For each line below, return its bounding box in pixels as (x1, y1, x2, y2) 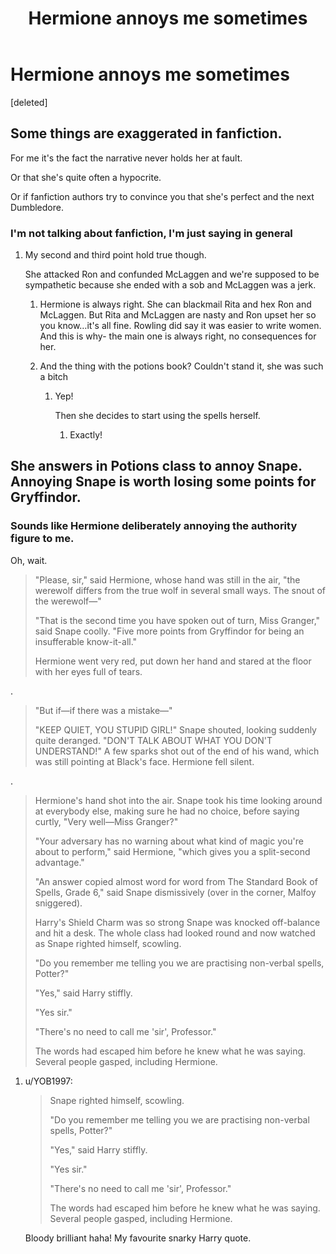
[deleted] (10, 96, 48, 108)
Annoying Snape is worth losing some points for (10, 473, 317, 491)
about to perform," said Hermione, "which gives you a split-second (34, 845, 311, 857)
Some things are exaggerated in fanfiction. (10, 125, 283, 142)
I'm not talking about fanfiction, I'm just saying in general (10, 226, 293, 240)
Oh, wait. (10, 554, 48, 566)
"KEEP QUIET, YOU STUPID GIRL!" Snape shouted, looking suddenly (34, 723, 317, 736)
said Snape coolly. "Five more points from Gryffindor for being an (34, 625, 305, 637)
